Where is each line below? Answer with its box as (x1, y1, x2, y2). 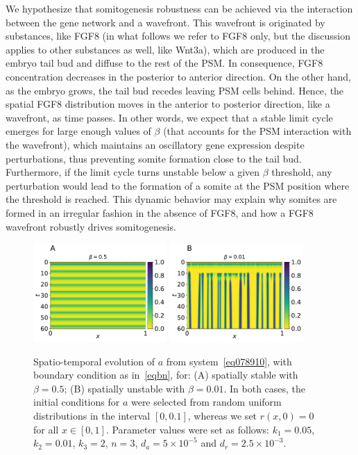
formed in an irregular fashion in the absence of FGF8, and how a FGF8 (6, 205, 314, 220)
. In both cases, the (223, 381, 306, 395)
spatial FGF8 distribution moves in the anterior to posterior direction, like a (6, 97, 330, 111)
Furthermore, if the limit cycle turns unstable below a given (6, 165, 260, 179)
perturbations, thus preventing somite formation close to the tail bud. (6, 151, 302, 165)
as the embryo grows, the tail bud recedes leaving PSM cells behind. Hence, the (6, 83, 344, 97)
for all (33, 422, 59, 436)
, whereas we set (187, 408, 257, 423)
